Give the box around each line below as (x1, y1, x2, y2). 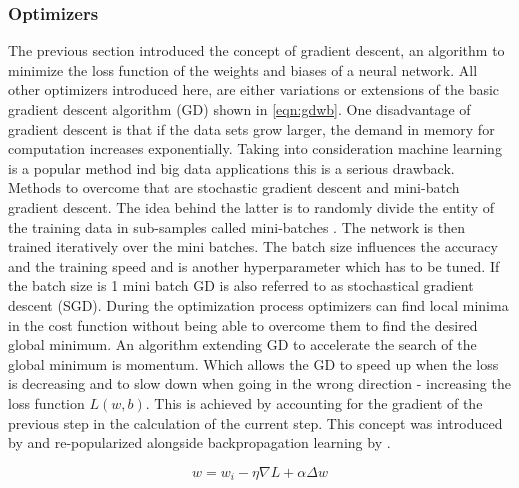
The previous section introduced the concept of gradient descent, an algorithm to (8, 40, 505, 61)
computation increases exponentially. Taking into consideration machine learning (8, 138, 502, 159)
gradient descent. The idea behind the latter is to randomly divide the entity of (8, 196, 495, 217)
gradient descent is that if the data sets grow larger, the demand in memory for (8, 118, 495, 139)
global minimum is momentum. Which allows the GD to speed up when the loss (8, 353, 499, 374)
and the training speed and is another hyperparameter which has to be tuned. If (8, 255, 500, 276)
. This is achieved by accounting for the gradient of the (145, 392, 483, 413)
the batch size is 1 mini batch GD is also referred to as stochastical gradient (8, 275, 474, 296)
